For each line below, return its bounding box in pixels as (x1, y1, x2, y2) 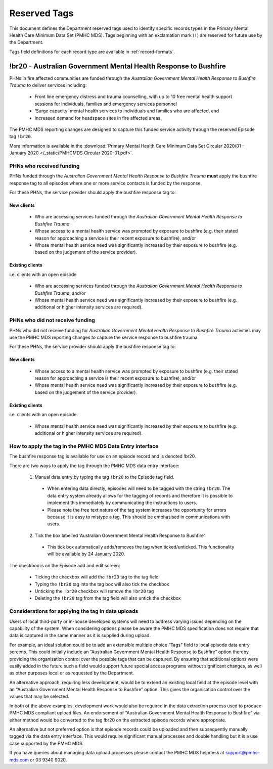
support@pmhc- (225, 750, 260, 756)
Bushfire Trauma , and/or (34, 290, 86, 296)
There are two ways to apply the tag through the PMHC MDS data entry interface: (9, 463, 179, 469)
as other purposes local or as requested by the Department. (9, 670, 134, 676)
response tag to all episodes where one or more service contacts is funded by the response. (9, 180, 202, 186)
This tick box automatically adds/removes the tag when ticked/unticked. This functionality (47, 544, 235, 550)
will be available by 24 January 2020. (47, 551, 125, 557)
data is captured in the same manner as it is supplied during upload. (9, 632, 151, 639)
